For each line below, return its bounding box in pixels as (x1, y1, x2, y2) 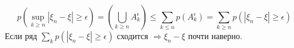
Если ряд (5, 30, 37, 41)
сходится (116, 30, 148, 41)
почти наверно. (188, 30, 242, 41)
